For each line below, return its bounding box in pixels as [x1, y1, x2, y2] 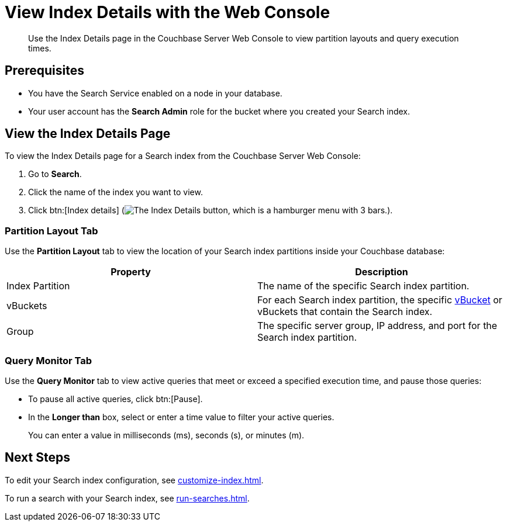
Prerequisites [5, 63, 84, 78]
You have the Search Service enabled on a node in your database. [28, 88, 282, 98]
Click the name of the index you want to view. [28, 187, 203, 198]
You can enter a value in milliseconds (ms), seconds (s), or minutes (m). [28, 430, 305, 440]
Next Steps [5, 450, 70, 465]
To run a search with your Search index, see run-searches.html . [5, 493, 250, 503]
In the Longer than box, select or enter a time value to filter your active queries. [28, 411, 334, 422]
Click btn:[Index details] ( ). [28, 205, 393, 216]
